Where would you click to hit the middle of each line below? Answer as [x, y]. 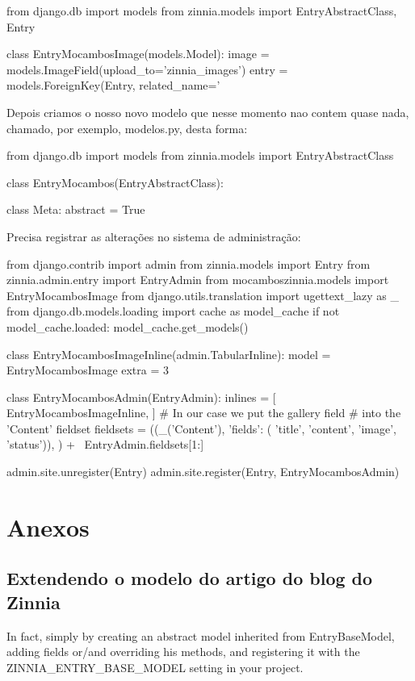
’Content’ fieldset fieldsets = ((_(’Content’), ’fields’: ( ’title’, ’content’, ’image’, [201, 428]
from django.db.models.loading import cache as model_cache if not [173, 311]
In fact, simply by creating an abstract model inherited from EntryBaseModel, [201, 635]
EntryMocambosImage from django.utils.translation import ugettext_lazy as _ [203, 295]
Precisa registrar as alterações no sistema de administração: [154, 236]
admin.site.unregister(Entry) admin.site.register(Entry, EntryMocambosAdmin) [203, 472]
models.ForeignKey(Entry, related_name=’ [113, 85]
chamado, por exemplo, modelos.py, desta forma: [127, 128]
